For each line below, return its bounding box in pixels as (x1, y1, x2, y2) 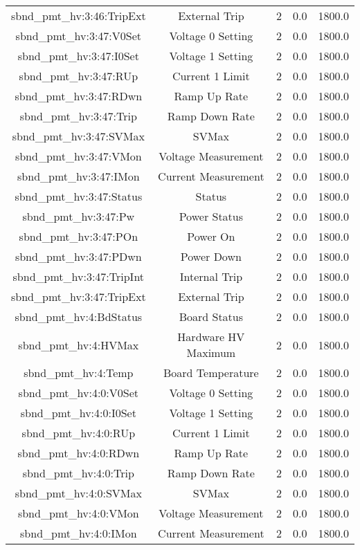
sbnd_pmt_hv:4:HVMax (18, 336, 139, 353)
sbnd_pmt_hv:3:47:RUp (19, 68, 138, 84)
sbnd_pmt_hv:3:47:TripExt (11, 288, 146, 304)
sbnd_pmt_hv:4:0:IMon (20, 525, 137, 541)
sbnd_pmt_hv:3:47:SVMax (12, 128, 145, 144)
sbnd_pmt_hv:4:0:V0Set (18, 385, 139, 401)
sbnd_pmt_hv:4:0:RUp (21, 425, 136, 441)
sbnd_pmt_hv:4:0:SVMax (15, 485, 142, 501)
